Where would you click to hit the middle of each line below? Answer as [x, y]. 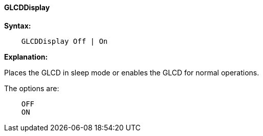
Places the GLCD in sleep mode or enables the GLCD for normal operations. [132, 72]
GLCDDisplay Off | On [64, 41]
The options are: [32, 88]
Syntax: [18, 25]
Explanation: [26, 57]
